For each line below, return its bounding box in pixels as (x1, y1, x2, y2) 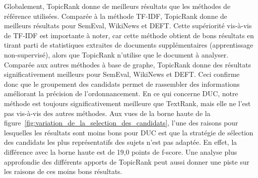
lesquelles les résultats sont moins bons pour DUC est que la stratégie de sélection (4, 127, 254, 137)
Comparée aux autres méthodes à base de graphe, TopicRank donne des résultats (4, 59, 251, 69)
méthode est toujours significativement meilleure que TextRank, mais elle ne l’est (4, 98, 251, 108)
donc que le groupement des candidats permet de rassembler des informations (4, 78, 240, 89)
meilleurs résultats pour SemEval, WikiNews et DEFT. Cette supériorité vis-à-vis (4, 20, 252, 31)
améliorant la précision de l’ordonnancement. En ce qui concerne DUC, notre (4, 88, 238, 99)
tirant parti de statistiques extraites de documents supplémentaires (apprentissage (4, 40, 254, 50)
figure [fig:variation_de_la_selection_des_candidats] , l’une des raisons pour (4, 118, 238, 128)
